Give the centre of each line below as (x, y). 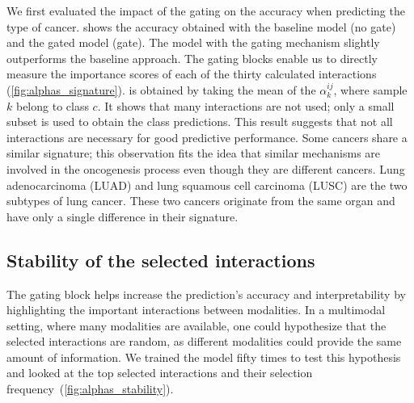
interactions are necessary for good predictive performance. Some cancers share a (207, 137)
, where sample (370, 89)
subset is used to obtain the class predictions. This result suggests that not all (200, 122)
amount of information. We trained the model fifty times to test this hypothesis (204, 357)
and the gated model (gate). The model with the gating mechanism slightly (193, 42)
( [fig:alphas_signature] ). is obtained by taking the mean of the (161, 89)
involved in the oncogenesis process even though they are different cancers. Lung (206, 168)
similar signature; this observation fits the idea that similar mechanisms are (194, 153)
